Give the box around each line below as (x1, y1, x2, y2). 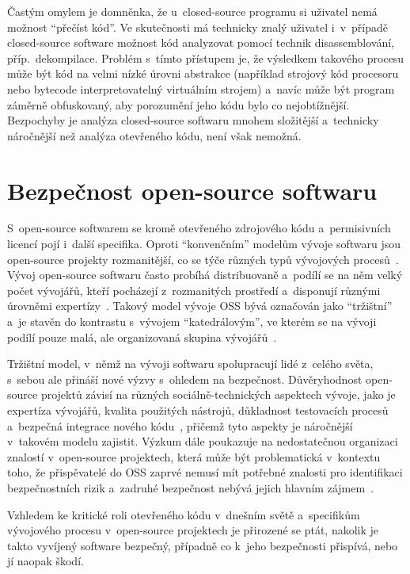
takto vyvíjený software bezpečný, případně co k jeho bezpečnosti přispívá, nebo (7, 537, 398, 553)
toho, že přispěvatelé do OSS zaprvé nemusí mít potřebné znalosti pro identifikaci (7, 464, 403, 480)
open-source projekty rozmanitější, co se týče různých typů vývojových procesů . (7, 251, 399, 267)
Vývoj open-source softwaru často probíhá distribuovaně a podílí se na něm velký (7, 266, 403, 283)
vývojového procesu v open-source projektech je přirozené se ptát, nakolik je (7, 522, 379, 538)
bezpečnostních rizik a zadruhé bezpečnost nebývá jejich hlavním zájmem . (7, 479, 374, 496)
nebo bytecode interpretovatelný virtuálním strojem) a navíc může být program (7, 80, 395, 97)
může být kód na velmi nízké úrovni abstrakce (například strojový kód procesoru (7, 65, 399, 82)
